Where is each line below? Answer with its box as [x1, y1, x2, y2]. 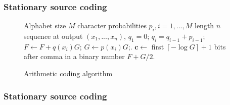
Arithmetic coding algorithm [24, 68, 113, 78]
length [195, 20, 214, 31]
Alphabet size [24, 20, 66, 31]
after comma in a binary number [24, 51, 125, 62]
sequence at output [24, 31, 83, 41]
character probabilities [77, 20, 147, 31]
